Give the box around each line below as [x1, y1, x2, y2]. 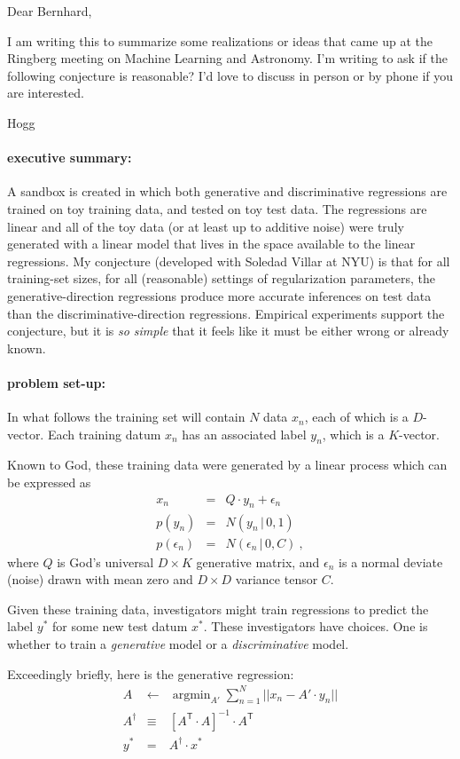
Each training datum [47, 424, 161, 443]
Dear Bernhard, [7, 2, 92, 20]
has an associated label [182, 424, 307, 443]
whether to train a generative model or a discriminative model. [7, 634, 349, 652]
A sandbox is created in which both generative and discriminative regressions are [7, 182, 448, 201]
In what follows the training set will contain [7, 407, 246, 426]
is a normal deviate [339, 552, 443, 571]
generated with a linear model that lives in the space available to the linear [7, 234, 416, 253]
